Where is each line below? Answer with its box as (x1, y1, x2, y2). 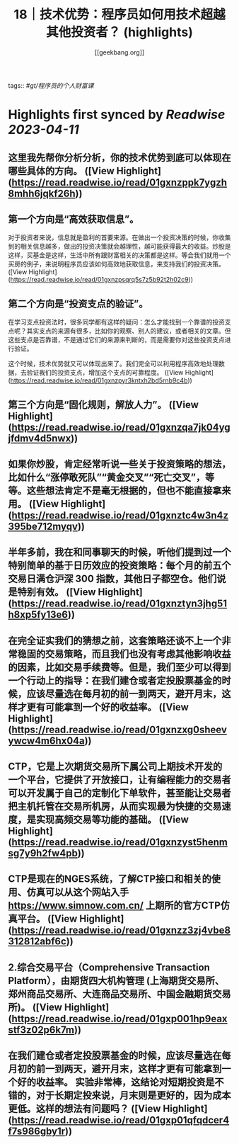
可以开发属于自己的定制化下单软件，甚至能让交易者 (8, 787, 231, 799)
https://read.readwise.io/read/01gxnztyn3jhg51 (11, 598, 228, 610)
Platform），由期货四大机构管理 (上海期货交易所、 (8, 975, 225, 987)
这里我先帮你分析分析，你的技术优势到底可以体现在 (8, 152, 231, 164)
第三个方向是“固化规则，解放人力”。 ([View (8, 398, 199, 411)
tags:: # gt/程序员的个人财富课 (8, 81, 94, 89)
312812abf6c (8, 936, 66, 948)
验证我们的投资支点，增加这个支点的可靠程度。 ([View (26, 368, 184, 377)
